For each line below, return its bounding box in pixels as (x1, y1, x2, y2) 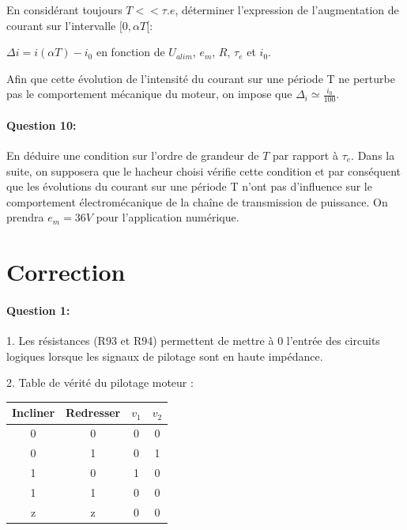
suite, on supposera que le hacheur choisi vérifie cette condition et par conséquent (6, 162, 401, 179)
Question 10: (6, 116, 77, 133)
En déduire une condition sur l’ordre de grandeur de (6, 147, 259, 163)
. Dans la (351, 147, 395, 163)
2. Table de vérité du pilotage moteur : (6, 374, 194, 391)
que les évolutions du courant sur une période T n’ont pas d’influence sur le (6, 178, 372, 195)
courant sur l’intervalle (6, 17, 116, 33)
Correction (6, 256, 126, 288)
